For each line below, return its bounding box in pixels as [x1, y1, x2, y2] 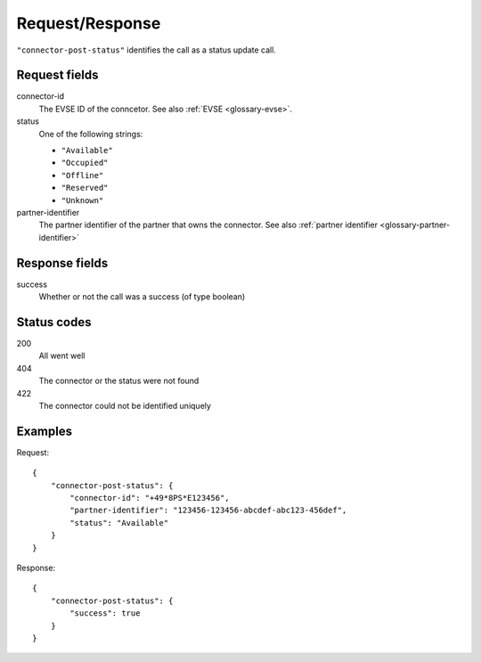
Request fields [16, 68, 99, 83]
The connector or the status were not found [38, 375, 200, 387]
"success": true [69, 609, 141, 618]
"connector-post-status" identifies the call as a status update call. [16, 45, 276, 55]
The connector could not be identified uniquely [38, 400, 211, 411]
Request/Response [16, 13, 161, 33]
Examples [16, 423, 73, 438]
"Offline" [61, 170, 104, 180]
